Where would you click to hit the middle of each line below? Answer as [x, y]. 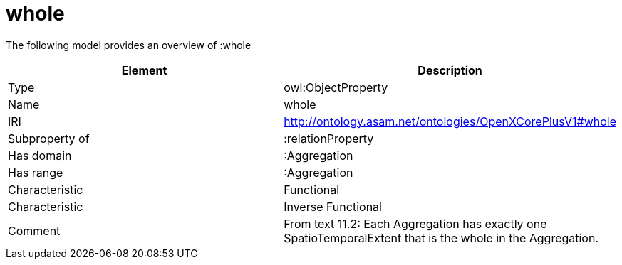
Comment [34, 231]
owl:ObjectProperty [336, 87]
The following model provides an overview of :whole [129, 45]
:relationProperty [329, 138]
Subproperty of [49, 138]
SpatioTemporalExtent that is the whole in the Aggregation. [441, 238]
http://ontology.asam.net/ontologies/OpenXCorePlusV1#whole [450, 121]
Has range [36, 172]
